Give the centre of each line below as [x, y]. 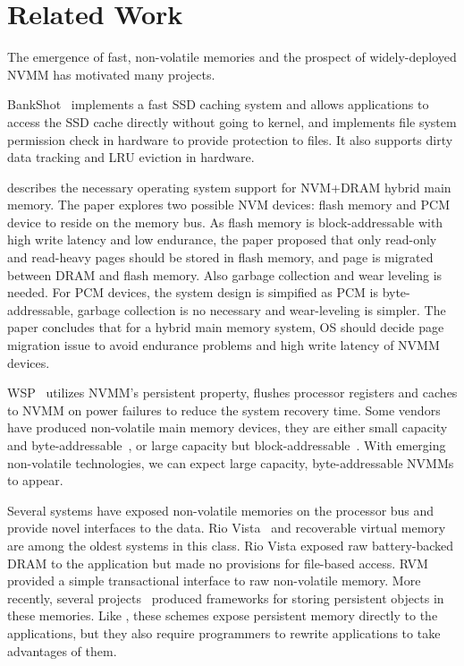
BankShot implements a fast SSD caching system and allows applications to [218, 104]
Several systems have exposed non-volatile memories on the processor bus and [221, 510]
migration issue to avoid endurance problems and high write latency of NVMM [224, 345]
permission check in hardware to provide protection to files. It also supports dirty [230, 139]
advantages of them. [62, 650]
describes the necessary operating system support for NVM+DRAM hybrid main [229, 187]
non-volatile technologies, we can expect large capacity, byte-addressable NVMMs [231, 462]
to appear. [35, 480]
